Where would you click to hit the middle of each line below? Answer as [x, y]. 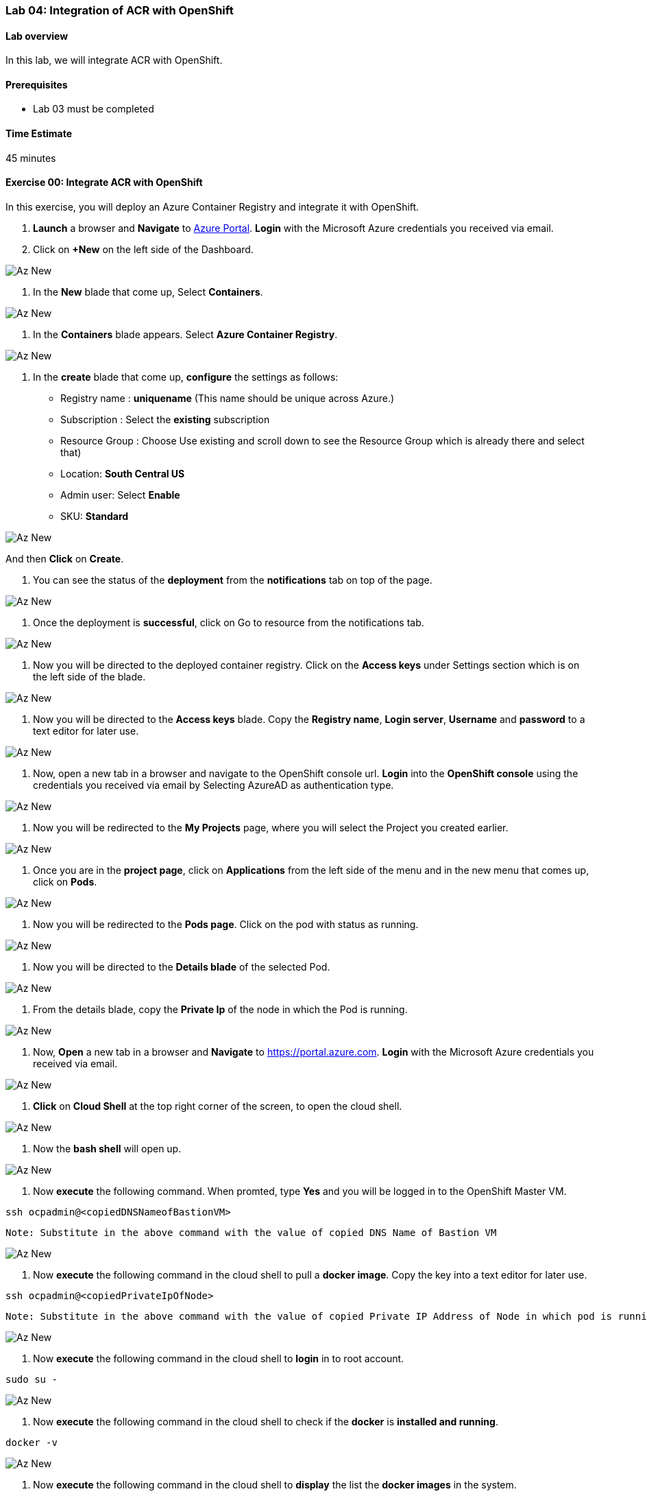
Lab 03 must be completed [94, 109]
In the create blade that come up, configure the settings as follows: [186, 377]
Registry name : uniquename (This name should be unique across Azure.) [228, 398]
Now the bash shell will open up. [107, 1148]
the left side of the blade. [89, 676]
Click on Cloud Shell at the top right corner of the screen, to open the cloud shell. [218, 1106]
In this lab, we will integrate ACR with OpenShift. [114, 60]
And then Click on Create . [65, 558]
